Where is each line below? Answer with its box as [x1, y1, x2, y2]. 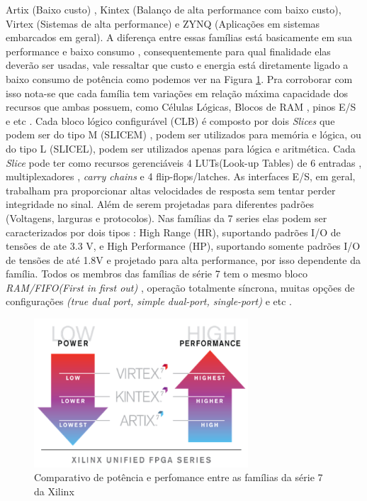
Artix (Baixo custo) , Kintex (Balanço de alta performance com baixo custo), [6, 2, 341, 16]
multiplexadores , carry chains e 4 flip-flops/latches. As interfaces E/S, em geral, [6, 169, 356, 184]
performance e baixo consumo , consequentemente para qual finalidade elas [6, 43, 331, 58]
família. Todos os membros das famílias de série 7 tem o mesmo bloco [6, 266, 307, 281]
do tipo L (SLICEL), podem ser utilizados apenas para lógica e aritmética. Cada [6, 141, 356, 155]
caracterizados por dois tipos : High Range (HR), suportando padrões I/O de [6, 224, 341, 239]
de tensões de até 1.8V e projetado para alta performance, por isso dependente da [6, 252, 361, 267]
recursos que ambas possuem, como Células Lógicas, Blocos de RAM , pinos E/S [6, 99, 356, 114]
